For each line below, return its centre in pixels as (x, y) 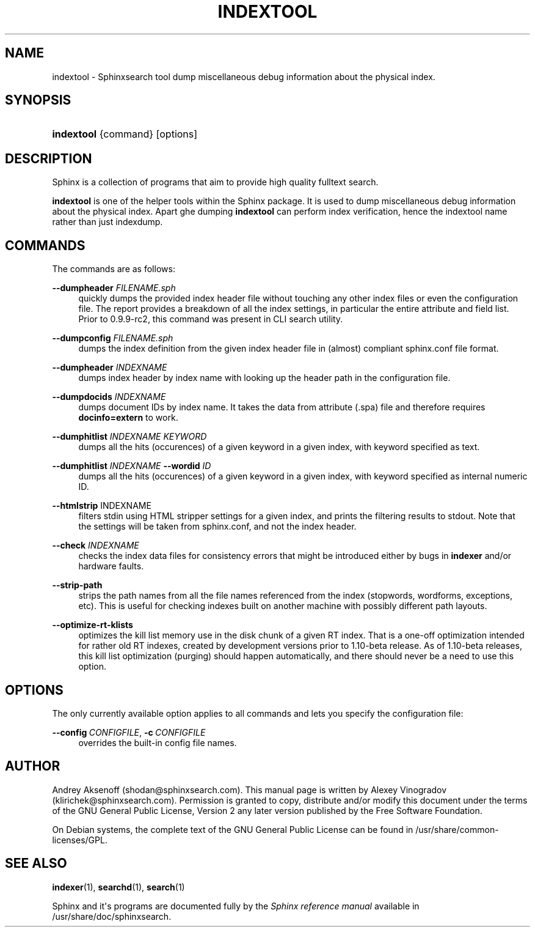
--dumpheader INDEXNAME (110, 368)
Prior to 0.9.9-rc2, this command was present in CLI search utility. (211, 319)
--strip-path (77, 585)
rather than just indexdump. (107, 222)
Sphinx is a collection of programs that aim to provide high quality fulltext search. (215, 182)
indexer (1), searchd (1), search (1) (118, 887)
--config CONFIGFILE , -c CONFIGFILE (129, 732)
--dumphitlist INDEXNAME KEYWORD (129, 437)
